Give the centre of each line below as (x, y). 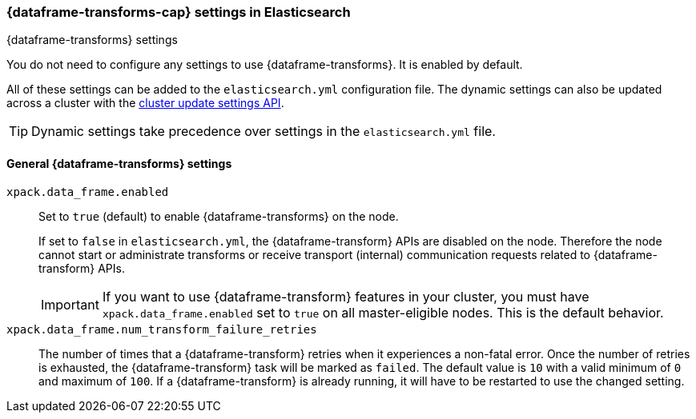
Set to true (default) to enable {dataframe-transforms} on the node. (219, 216)
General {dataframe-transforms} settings (119, 163)
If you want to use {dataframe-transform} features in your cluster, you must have (346, 296)
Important (70, 304)
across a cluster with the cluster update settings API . (145, 103)
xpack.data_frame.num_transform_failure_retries (162, 329)
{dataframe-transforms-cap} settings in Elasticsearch (179, 12)
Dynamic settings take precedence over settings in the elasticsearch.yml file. (264, 132)
